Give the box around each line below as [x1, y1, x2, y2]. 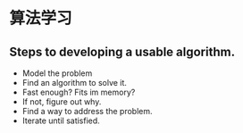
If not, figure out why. [21, 96, 102, 107]
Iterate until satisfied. [21, 115, 100, 126]
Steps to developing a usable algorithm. [9, 44, 235, 59]
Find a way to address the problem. [21, 106, 154, 116]
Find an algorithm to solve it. [21, 78, 128, 87]
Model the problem [21, 68, 93, 79]
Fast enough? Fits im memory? [21, 87, 136, 97]
